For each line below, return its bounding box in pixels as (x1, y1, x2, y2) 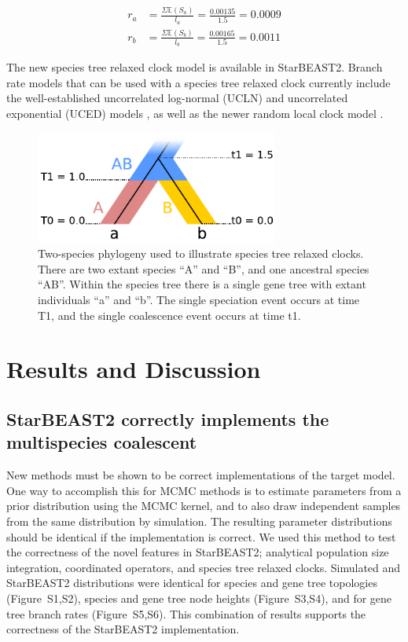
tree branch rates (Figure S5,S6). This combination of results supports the (6, 605, 366, 622)
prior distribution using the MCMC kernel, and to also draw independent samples (6, 497, 401, 514)
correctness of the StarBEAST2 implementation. (6, 621, 240, 637)
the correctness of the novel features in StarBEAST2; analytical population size (6, 544, 389, 560)
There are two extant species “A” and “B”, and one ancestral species (38, 260, 369, 277)
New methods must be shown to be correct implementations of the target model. (6, 467, 395, 483)
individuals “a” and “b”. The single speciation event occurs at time (38, 292, 360, 308)
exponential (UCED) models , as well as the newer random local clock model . (6, 105, 384, 121)
